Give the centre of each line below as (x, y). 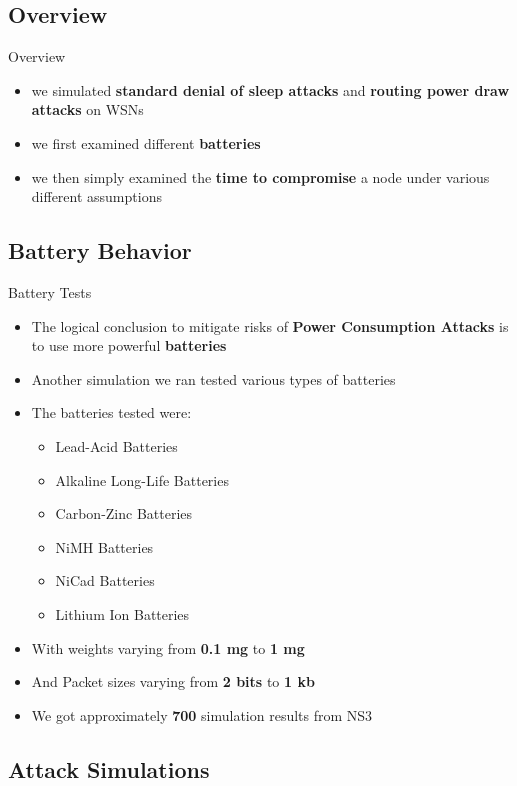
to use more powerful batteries (129, 345)
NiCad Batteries (105, 580)
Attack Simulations (109, 768)
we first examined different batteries (146, 142)
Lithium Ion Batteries (122, 613)
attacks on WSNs (87, 109)
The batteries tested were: (111, 412)
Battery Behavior (100, 250)
